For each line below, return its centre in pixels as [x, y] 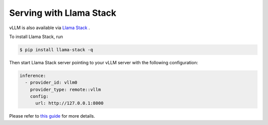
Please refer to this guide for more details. [52, 116]
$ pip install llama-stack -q [56, 50]
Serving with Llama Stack [63, 13]
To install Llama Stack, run [36, 37]
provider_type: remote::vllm [66, 89]
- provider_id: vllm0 [51, 83]
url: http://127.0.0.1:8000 [69, 103]
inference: [33, 76]
